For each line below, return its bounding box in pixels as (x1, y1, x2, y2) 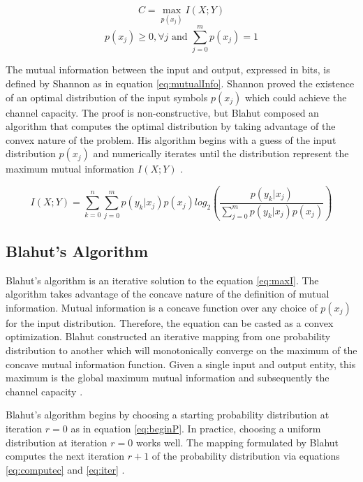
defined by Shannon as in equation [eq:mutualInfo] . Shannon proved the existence (6, 75, 355, 90)
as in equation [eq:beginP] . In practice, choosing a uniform (71, 421, 321, 435)
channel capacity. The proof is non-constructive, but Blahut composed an (6, 105, 319, 119)
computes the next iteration (6, 448, 125, 463)
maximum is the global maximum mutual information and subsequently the (6, 370, 329, 385)
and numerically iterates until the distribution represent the (93, 146, 349, 161)
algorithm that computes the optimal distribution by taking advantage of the (6, 119, 336, 133)
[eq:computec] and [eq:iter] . (6, 462, 125, 476)
